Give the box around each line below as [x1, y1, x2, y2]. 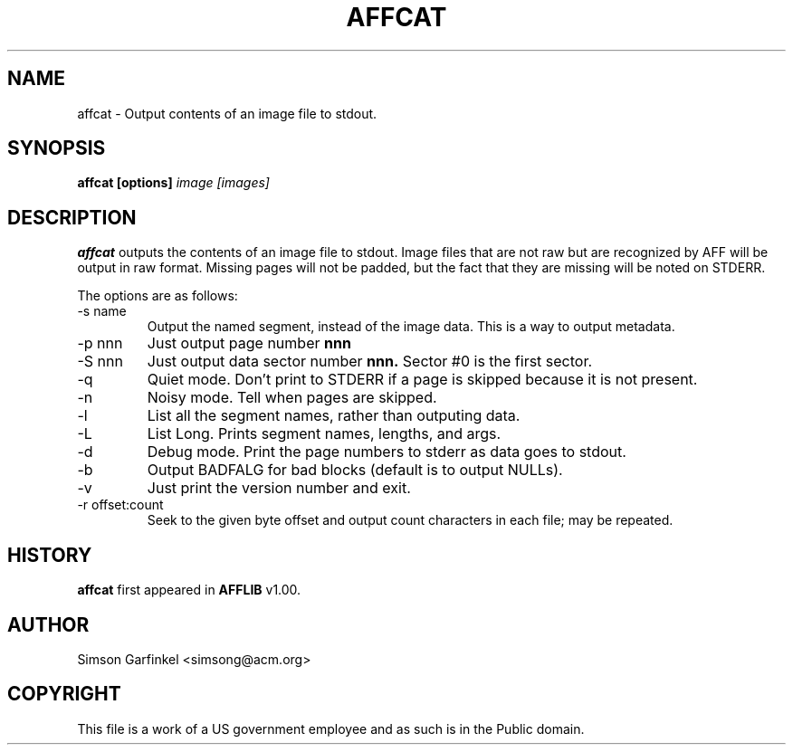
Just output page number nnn [147, 334, 351, 353]
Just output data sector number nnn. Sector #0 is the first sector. [147, 352, 593, 371]
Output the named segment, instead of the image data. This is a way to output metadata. [147, 319, 675, 335]
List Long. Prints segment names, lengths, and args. [147, 424, 502, 443]
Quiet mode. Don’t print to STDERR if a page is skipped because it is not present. [147, 370, 698, 389]
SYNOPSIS [7, 137, 106, 160]
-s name [77, 303, 127, 319]
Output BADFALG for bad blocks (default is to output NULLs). [147, 461, 563, 480]
